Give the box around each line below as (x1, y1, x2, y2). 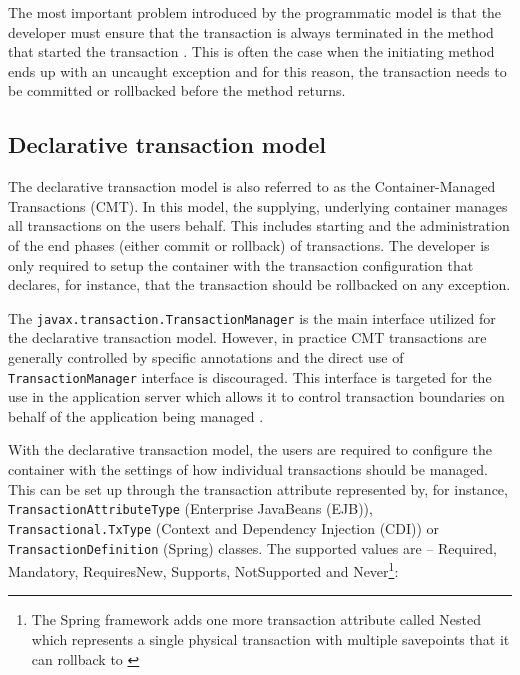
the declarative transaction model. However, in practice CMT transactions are (8, 327, 487, 348)
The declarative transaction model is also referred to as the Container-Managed (8, 176, 496, 197)
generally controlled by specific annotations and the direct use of (8, 346, 404, 367)
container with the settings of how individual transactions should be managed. (8, 459, 489, 480)
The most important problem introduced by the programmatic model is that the (8, 2, 502, 22)
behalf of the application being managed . (8, 405, 264, 426)
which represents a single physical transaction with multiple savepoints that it (31, 629, 510, 650)
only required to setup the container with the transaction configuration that (8, 254, 474, 275)
